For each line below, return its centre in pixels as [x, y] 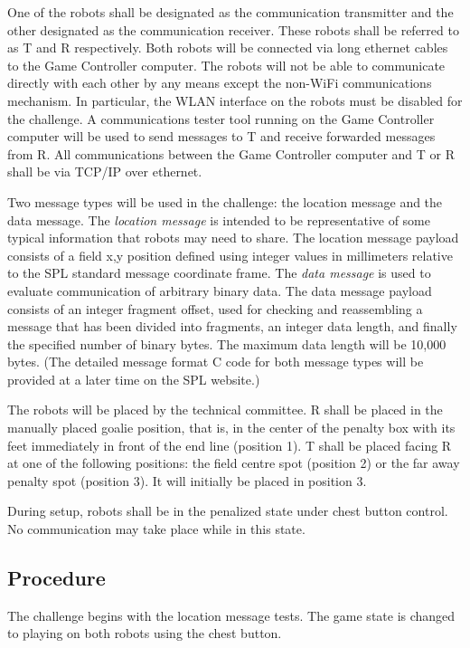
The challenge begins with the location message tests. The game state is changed [231, 615]
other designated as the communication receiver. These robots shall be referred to [233, 29]
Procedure [56, 578]
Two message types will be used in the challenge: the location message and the [225, 201]
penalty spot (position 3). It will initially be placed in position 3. [187, 480]
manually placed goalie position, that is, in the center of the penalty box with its [231, 428]
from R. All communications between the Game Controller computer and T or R [231, 153]
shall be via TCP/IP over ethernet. [105, 172]
